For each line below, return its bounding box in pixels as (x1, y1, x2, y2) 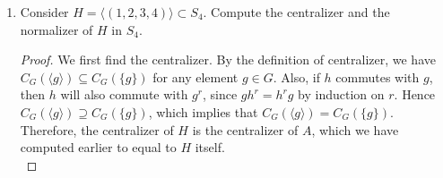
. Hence (394, 85, 436, 104)
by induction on (298, 85, 385, 104)
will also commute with (60, 85, 188, 104)
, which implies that (148, 102, 258, 121)
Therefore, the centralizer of (20, 120, 174, 139)
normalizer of (20, 20, 93, 38)
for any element (152, 67, 239, 86)
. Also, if (273, 67, 320, 86)
